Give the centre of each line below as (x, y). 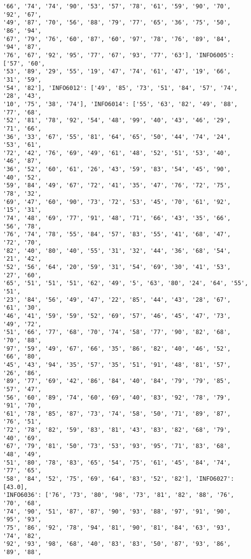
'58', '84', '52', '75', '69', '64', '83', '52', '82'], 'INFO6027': (119, 479)
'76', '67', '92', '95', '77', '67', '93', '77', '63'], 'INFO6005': (119, 55)
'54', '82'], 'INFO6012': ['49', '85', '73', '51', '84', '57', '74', (120, 88)
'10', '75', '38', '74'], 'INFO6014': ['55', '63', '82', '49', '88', (120, 104)
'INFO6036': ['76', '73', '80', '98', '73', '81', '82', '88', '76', (119, 495)
